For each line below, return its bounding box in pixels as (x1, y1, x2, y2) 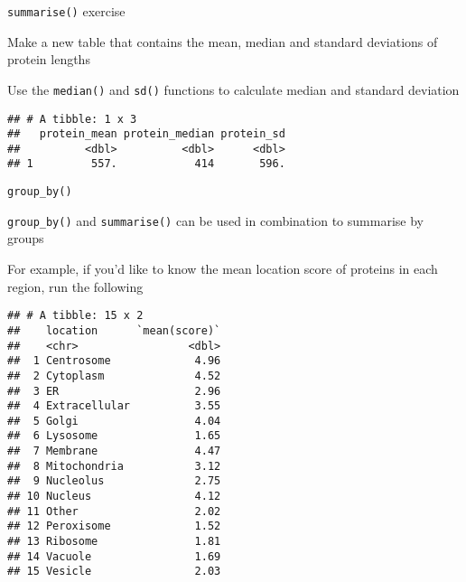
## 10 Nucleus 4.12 (7, 490, 221, 503)
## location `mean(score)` (7, 324, 221, 337)
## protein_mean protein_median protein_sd (7, 127, 285, 141)
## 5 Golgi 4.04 (7, 414, 221, 427)
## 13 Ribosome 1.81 (7, 535, 221, 549)
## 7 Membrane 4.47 (7, 445, 221, 458)
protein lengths (7, 50, 90, 69)
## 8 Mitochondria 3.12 (7, 459, 221, 473)
